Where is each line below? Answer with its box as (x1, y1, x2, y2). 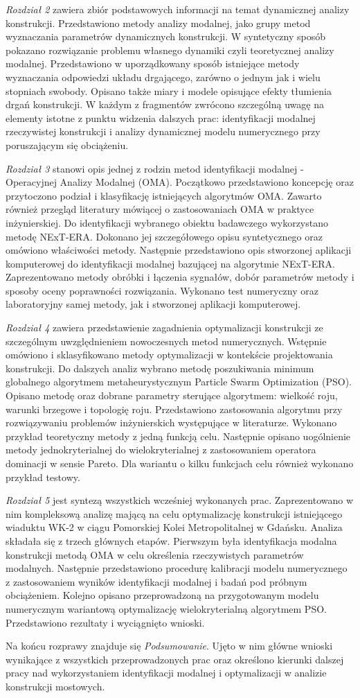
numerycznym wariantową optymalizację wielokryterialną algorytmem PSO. (6, 601, 327, 616)
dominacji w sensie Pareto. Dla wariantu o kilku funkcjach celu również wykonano (6, 456, 354, 470)
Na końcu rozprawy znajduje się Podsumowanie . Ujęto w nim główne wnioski (6, 638, 333, 653)
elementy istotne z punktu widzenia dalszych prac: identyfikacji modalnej (6, 110, 316, 125)
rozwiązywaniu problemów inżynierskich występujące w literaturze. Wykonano (6, 415, 337, 430)
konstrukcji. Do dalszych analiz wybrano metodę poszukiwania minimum (6, 360, 314, 375)
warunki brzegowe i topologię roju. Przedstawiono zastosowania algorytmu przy (6, 401, 343, 416)
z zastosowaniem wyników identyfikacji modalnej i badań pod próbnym (6, 574, 307, 588)
